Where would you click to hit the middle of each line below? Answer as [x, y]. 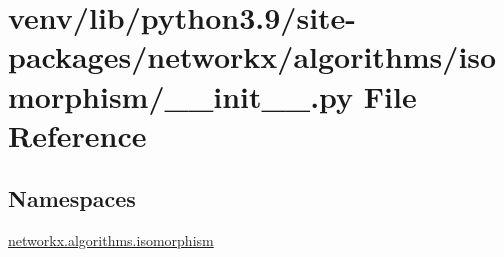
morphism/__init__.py [181, 95]
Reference [77, 134]
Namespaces [72, 198]
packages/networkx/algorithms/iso [252, 56]
